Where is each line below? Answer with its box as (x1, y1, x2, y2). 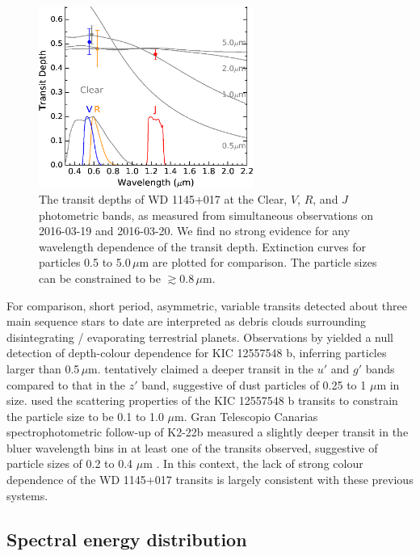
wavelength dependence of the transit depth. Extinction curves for (39, 238, 366, 255)
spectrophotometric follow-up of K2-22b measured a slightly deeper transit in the (6, 423, 409, 440)
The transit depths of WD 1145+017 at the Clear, (39, 190, 288, 207)
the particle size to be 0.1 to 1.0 (6, 407, 164, 424)
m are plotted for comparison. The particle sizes (139, 254, 377, 271)
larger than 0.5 (6, 360, 80, 377)
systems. (6, 486, 48, 503)
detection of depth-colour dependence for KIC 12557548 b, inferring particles (6, 344, 387, 361)
